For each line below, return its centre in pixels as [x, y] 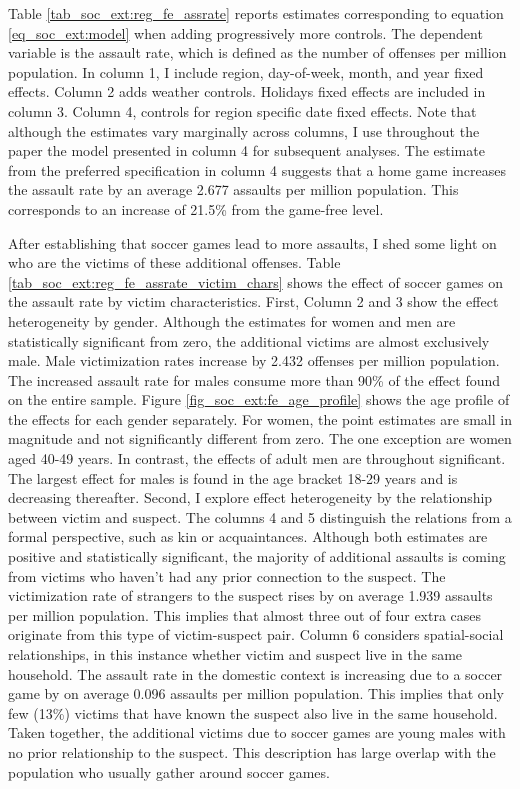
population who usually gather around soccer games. [169, 771]
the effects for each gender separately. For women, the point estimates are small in [260, 418]
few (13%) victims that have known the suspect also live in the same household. [253, 712]
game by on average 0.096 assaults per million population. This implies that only [256, 693]
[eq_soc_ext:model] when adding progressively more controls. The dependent [245, 32]
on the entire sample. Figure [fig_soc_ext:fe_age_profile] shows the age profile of [259, 399]
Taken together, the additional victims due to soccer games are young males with [257, 732]
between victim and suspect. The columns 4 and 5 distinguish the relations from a [260, 516]
